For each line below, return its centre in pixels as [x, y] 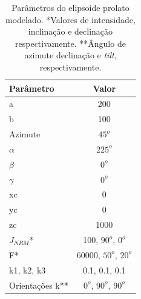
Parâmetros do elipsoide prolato [70, 7]
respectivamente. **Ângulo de [70, 43]
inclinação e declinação [70, 31]
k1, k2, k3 [28, 270]
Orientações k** [39, 285]
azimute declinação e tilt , [70, 55]
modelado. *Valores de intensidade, [70, 19]
